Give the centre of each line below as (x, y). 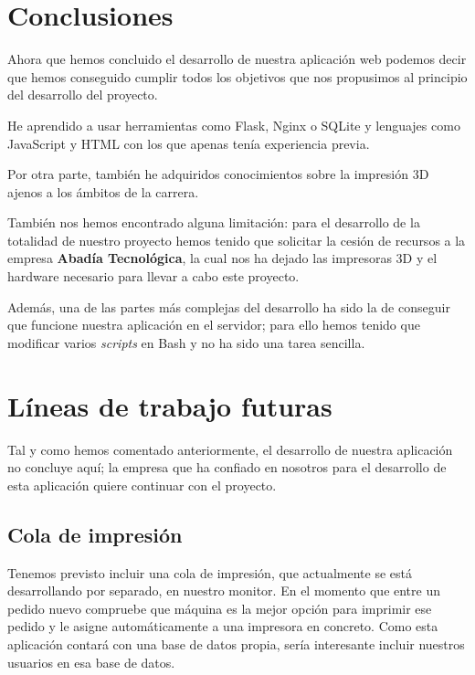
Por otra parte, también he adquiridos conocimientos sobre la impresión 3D (218, 174)
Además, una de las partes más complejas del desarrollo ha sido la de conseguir (229, 306)
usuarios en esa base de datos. (91, 662)
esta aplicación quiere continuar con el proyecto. (142, 485)
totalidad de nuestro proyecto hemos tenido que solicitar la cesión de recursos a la (237, 240)
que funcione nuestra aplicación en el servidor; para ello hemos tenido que (214, 325)
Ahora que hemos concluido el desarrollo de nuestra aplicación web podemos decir (237, 59)
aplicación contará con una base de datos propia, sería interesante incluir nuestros (236, 643)
